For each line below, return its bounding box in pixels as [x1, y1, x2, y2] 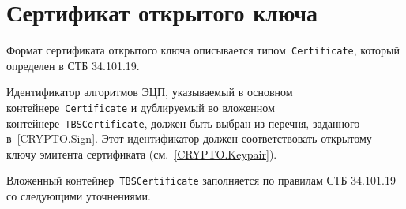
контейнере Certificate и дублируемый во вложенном [6, 99, 275, 115]
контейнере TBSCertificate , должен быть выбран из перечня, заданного [6, 114, 360, 131]
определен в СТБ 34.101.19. [6, 57, 140, 73]
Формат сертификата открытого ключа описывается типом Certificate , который [6, 42, 400, 58]
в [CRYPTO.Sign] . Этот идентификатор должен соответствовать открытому [6, 130, 372, 147]
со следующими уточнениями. [6, 188, 151, 204]
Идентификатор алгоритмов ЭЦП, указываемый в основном [6, 84, 293, 100]
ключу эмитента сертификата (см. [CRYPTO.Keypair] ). [6, 145, 277, 162]
